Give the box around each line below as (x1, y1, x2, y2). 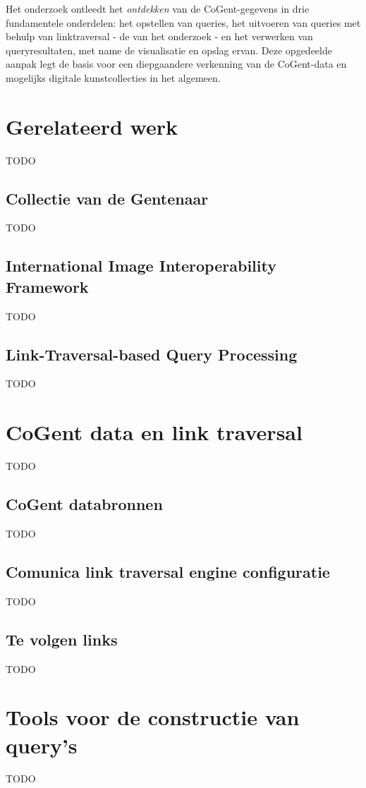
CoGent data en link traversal (6, 418, 303, 447)
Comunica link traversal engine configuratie (6, 560, 330, 582)
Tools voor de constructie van (6, 703, 300, 732)
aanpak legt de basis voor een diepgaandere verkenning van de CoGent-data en (6, 56, 347, 71)
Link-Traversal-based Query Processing (6, 343, 298, 365)
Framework (6, 275, 89, 297)
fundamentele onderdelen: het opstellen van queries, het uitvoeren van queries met (6, 15, 361, 30)
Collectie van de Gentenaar (6, 187, 209, 209)
